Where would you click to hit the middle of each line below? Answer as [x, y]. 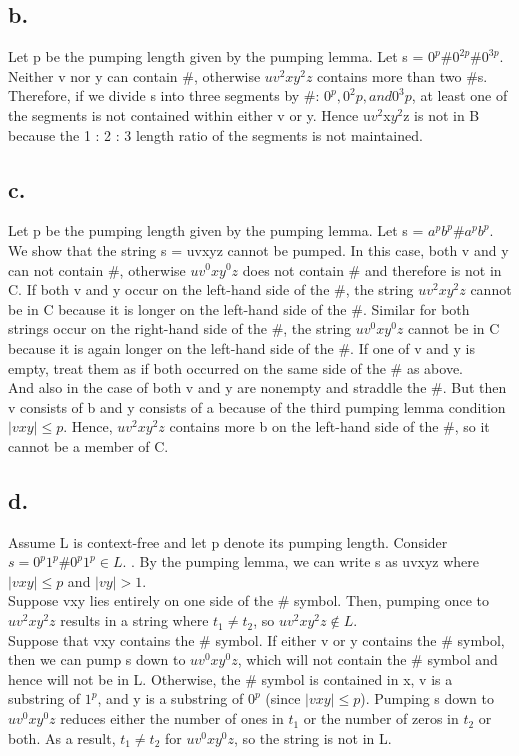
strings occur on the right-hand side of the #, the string [180, 328]
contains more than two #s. [402, 75]
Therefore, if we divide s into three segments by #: [164, 95]
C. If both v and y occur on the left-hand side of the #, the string [211, 289]
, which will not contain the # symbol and [367, 659]
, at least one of [459, 95]
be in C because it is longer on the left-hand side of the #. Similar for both [239, 308]
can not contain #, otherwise [97, 269]
